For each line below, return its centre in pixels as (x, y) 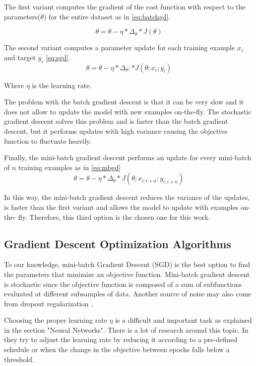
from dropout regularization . (49, 303)
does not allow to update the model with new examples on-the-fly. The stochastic (128, 111)
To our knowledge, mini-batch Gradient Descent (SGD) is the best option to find (127, 264)
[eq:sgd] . (58, 57)
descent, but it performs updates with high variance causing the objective (116, 131)
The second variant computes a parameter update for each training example (120, 47)
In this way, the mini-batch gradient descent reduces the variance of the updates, (127, 197)
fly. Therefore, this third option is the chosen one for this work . (114, 217)
